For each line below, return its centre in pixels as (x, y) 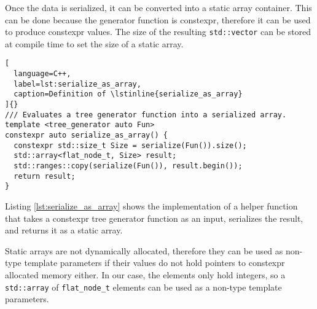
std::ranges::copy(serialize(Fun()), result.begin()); (128, 166)
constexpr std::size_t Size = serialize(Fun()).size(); (130, 145)
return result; (45, 176)
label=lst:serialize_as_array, (77, 84)
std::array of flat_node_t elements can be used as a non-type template (143, 287)
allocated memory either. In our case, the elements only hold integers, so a (145, 274)
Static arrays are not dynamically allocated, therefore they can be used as (144, 250)
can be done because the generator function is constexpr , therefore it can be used (158, 19)
